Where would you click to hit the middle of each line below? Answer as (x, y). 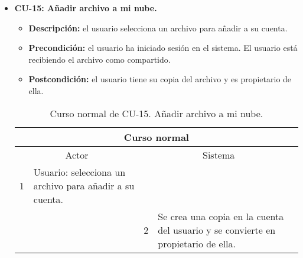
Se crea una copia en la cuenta (221, 216)
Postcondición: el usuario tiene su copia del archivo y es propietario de (160, 79)
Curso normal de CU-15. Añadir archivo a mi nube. (157, 113)
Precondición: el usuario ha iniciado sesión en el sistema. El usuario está (163, 48)
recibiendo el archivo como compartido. (100, 59)
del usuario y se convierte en (217, 230)
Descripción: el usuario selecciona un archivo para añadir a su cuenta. (158, 28)
